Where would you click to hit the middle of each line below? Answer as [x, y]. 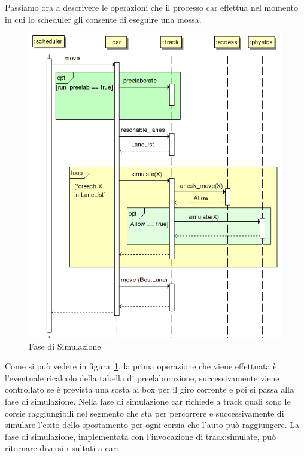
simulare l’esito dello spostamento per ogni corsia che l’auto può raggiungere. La [152, 425]
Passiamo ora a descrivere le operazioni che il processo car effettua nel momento [151, 7]
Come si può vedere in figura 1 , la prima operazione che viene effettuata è [141, 366]
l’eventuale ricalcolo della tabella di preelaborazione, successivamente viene [142, 377]
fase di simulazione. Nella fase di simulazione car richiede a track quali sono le [148, 401]
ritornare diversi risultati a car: [62, 448]
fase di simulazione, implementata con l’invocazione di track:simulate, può [140, 436]
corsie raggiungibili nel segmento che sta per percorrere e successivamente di [145, 413]
